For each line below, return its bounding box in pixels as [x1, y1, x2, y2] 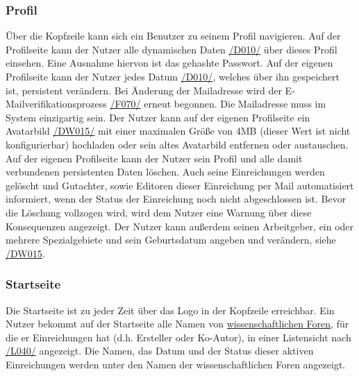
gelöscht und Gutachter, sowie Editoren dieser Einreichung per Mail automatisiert [6, 178, 354, 192]
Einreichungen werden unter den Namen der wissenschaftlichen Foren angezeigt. [6, 357, 346, 371]
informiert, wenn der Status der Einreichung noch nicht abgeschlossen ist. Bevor [6, 191, 347, 206]
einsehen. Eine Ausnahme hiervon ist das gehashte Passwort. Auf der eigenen [6, 55, 333, 70]
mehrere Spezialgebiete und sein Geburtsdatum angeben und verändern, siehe [6, 232, 336, 247]
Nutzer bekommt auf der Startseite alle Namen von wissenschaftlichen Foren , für [6, 316, 349, 331]
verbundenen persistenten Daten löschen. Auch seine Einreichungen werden [6, 164, 325, 179]
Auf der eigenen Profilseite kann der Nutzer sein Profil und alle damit [6, 151, 303, 165]
